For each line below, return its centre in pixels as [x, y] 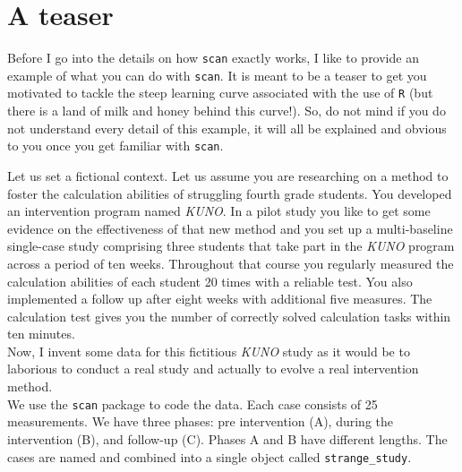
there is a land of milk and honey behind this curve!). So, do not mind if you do [227, 111]
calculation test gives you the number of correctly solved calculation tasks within [229, 316]
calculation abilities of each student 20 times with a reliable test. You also [210, 281]
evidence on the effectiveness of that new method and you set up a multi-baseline [230, 228]
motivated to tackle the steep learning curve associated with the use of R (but [220, 93]
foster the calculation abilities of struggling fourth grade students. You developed [230, 193]
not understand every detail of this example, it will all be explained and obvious [227, 128]
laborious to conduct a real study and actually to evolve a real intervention [213, 369]
